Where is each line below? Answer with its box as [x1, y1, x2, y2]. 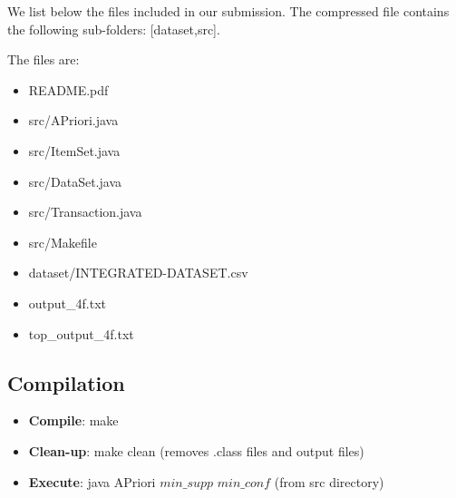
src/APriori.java [28, 111, 119, 130]
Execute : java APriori [28, 472, 156, 491]
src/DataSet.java [28, 171, 121, 190]
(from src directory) [274, 472, 384, 491]
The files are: [7, 50, 80, 69]
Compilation [7, 368, 125, 396]
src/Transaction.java [28, 202, 142, 221]
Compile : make [28, 411, 119, 430]
